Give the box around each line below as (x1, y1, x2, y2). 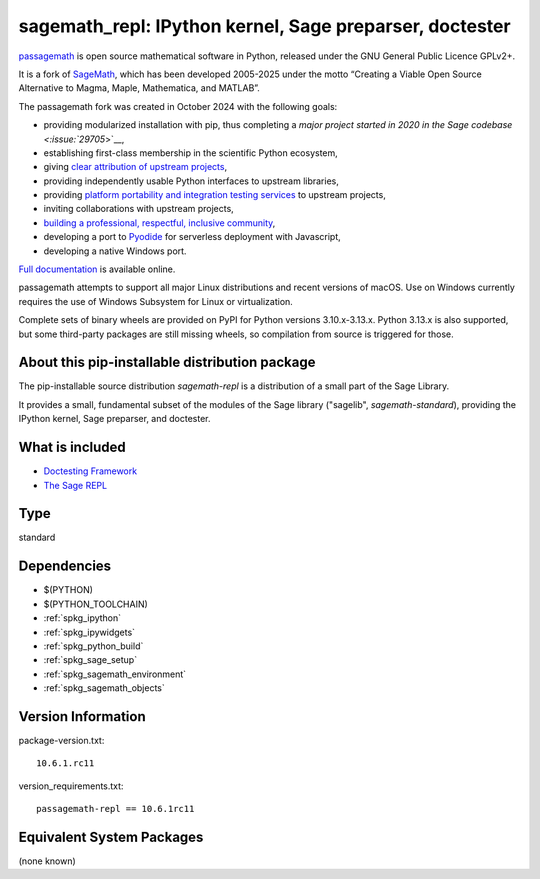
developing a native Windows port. (43, 245, 187, 257)
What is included (18, 439, 127, 456)
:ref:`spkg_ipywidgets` (43, 626, 135, 638)
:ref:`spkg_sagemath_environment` (43, 668, 187, 680)
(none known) (18, 855, 77, 867)
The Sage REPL (43, 479, 108, 491)
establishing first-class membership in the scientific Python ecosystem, (43, 146, 339, 159)
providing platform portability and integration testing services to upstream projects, (43, 189, 387, 201)
